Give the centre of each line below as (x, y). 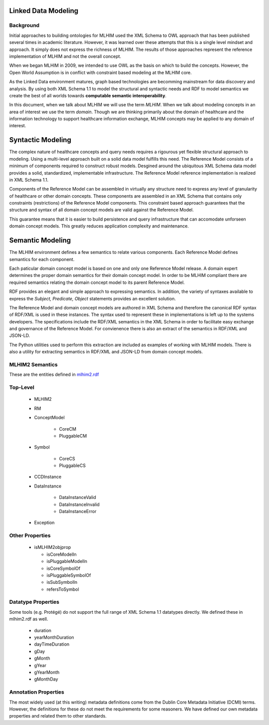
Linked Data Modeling (44, 11)
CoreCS (67, 459)
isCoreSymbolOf (64, 568)
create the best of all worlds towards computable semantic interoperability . (88, 95)
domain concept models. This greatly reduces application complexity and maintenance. (99, 226)
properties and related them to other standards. (58, 716)
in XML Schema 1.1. (29, 180)
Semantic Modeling (40, 240)
